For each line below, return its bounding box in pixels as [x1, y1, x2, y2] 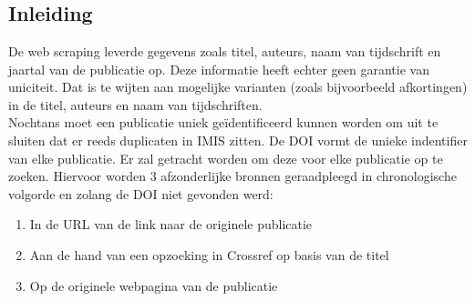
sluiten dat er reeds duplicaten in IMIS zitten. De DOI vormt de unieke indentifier [8, 130, 468, 149]
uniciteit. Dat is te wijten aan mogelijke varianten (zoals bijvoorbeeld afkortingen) [8, 77, 468, 96]
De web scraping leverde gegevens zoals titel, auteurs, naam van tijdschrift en [8, 42, 441, 60]
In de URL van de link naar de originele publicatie [29, 215, 313, 234]
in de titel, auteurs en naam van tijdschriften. [8, 95, 263, 114]
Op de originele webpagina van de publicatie [29, 276, 278, 295]
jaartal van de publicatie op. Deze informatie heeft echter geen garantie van [8, 59, 429, 78]
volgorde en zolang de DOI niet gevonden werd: [8, 184, 274, 203]
